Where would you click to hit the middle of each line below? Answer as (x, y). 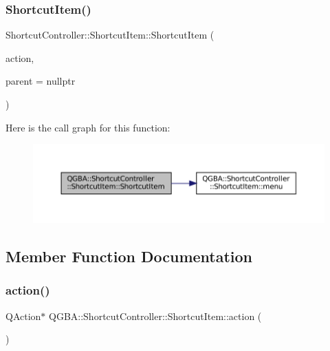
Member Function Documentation (129, 256)
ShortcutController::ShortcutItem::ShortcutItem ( (110, 35)
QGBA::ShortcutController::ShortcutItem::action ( (155, 316)
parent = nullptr (41, 81)
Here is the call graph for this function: (88, 127)
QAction (23, 316)
